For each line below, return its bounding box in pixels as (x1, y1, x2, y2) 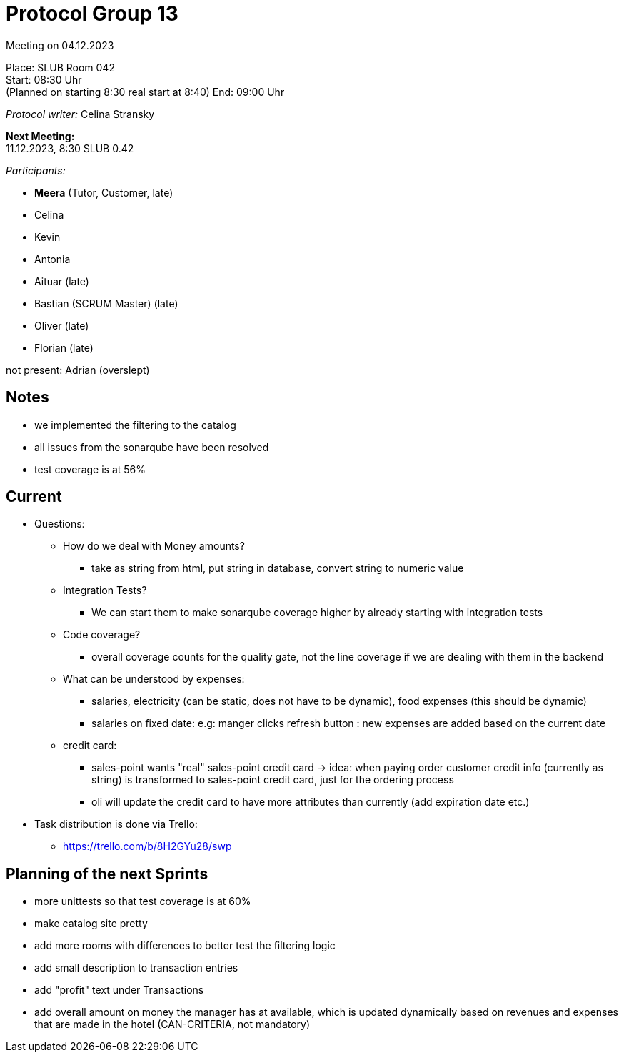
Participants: (6, 164, 66, 177)
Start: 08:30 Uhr (6, 73, 82, 86)
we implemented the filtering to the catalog (34, 418, 236, 431)
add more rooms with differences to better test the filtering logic (34, 939, 336, 952)
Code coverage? (63, 628, 141, 641)
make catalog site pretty (34, 917, 148, 930)
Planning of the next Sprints (6, 864, 208, 883)
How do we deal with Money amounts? (63, 540, 245, 553)
